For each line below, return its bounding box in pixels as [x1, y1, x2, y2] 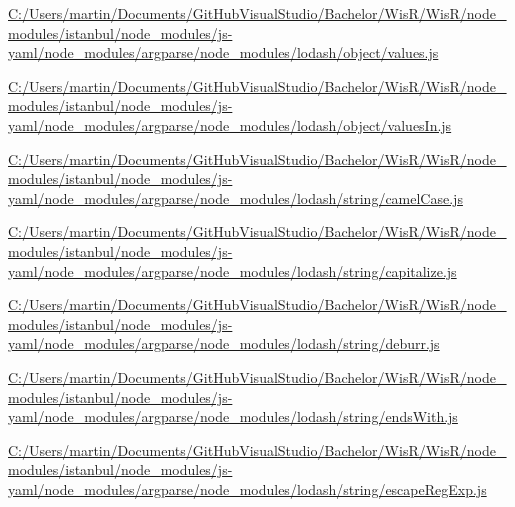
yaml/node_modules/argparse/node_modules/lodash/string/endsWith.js [8, 406, 458, 427]
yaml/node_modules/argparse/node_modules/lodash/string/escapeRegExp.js [8, 478, 487, 499]
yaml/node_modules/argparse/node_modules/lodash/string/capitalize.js [8, 260, 457, 281]
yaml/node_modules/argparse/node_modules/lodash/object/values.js [8, 42, 439, 63]
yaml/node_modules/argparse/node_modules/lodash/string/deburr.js [8, 333, 440, 354]
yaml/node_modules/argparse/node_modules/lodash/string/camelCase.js [8, 187, 463, 208]
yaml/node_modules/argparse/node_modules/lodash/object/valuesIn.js [8, 114, 452, 135]
